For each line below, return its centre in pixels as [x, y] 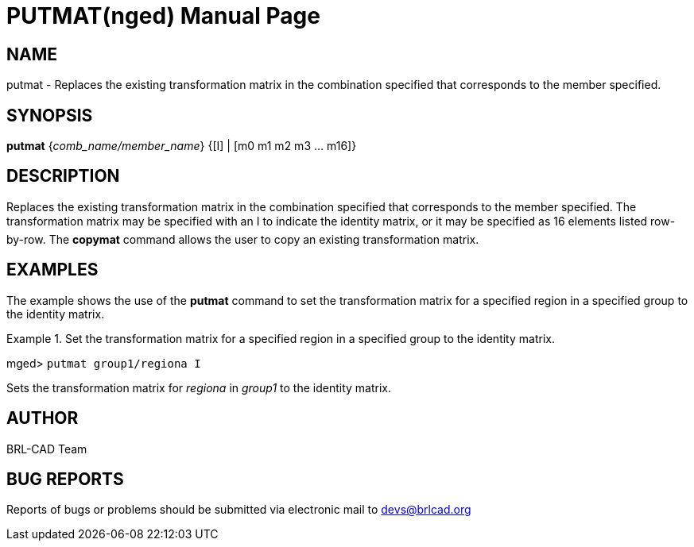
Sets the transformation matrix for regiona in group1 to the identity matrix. [199, 387]
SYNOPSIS [50, 115]
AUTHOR [43, 418]
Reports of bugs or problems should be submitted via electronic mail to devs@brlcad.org [239, 510]
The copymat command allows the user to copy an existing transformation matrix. [264, 239]
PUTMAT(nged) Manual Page [163, 16]
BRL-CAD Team [47, 449]
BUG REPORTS [65, 479]
